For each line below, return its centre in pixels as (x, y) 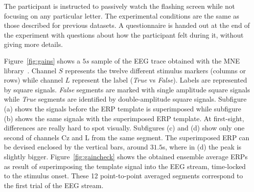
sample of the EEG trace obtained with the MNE (165, 60)
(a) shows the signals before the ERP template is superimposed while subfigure (123, 108)
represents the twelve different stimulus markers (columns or (155, 70)
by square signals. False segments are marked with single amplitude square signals (127, 89)
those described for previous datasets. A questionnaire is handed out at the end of (127, 25)
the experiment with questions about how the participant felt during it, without (124, 34)
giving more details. (34, 44)
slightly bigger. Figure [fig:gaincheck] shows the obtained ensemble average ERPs (126, 156)
